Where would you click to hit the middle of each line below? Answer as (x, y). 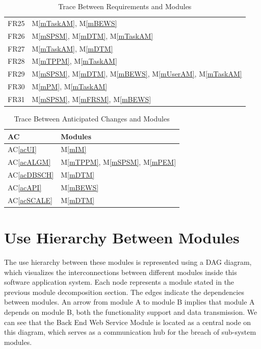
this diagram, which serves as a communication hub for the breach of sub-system (130, 332)
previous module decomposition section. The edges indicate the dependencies (124, 292)
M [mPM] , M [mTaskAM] (70, 86)
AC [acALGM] (29, 162)
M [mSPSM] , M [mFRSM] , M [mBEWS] (92, 99)
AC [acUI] (22, 149)
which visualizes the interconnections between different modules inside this (121, 272)
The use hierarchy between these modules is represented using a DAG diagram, (128, 262)
